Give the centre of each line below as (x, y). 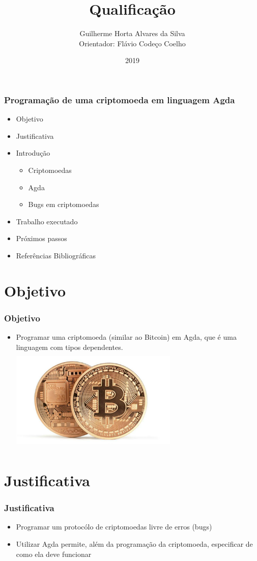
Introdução (33, 153)
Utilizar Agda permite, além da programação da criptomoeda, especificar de (134, 544)
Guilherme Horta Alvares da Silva (132, 33)
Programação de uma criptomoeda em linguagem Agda (120, 99)
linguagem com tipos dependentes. (69, 347)
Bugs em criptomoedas (64, 204)
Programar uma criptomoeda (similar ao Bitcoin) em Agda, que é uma (126, 337)
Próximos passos (41, 238)
